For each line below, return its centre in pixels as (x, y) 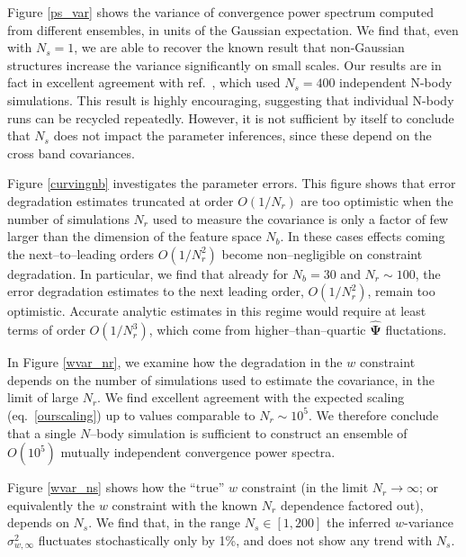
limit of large (43, 397)
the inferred (359, 522)
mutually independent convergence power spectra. (198, 452)
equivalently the (51, 504)
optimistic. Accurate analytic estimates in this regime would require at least (217, 311)
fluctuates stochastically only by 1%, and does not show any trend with (235, 539)
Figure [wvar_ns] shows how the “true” (116, 487)
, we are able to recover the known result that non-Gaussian (239, 47)
